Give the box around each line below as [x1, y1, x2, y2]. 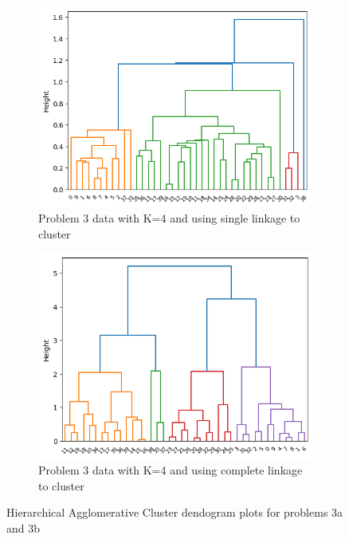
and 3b [6, 519, 41, 536]
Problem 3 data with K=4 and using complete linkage [38, 462, 303, 478]
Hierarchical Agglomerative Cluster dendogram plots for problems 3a [6, 504, 343, 521]
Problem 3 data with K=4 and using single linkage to [38, 210, 300, 226]
